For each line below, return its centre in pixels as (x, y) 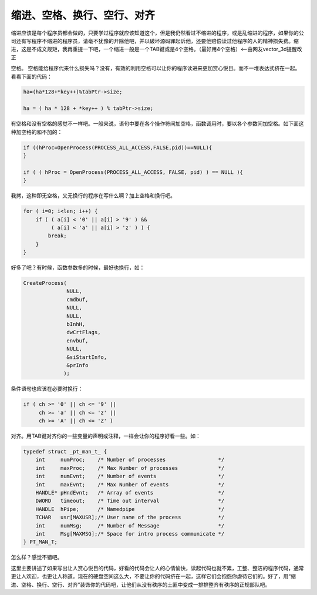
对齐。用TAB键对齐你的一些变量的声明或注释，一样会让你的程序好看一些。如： (106, 436)
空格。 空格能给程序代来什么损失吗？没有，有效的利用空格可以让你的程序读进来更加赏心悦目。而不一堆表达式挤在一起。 (156, 68)
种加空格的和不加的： (37, 132)
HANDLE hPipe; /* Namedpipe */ (130, 509)
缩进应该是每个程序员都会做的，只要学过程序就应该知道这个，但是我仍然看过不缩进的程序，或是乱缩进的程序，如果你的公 (157, 33)
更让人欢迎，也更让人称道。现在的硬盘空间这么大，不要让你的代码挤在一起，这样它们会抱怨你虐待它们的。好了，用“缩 (154, 576)
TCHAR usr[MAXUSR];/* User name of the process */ (130, 517)
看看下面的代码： (31, 76)
